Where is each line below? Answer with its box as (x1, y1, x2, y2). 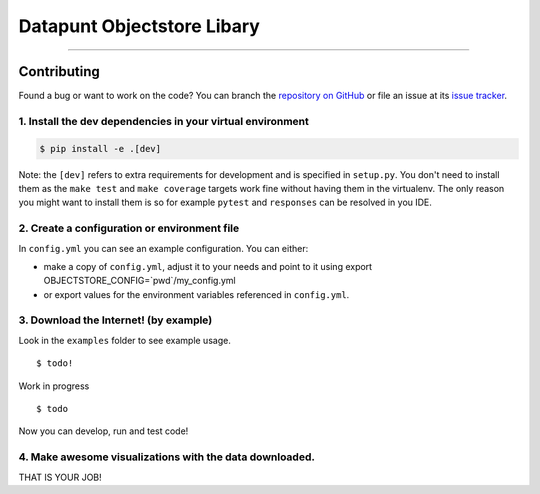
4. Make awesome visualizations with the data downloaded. (18, 450, 315, 464)
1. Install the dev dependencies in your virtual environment (18, 114, 310, 128)
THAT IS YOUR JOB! (18, 471, 102, 483)
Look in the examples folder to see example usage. (18, 334, 232, 346)
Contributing (18, 63, 100, 80)
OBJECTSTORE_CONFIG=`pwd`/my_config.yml (43, 275, 237, 287)
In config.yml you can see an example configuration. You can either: (18, 242, 309, 254)
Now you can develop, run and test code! (18, 425, 189, 437)
